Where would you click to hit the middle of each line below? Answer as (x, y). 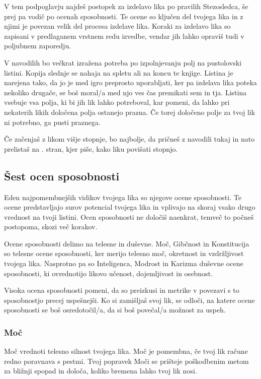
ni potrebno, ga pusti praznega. (52, 122)
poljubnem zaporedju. (38, 46)
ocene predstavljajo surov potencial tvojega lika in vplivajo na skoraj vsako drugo (130, 207)
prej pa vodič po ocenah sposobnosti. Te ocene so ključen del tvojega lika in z (124, 16)
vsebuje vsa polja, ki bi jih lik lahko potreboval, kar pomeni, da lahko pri (117, 102)
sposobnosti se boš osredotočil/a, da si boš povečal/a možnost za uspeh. (115, 310)
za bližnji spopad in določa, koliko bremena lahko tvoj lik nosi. (101, 371)
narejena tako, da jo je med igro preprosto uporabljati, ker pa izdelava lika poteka (130, 82)
